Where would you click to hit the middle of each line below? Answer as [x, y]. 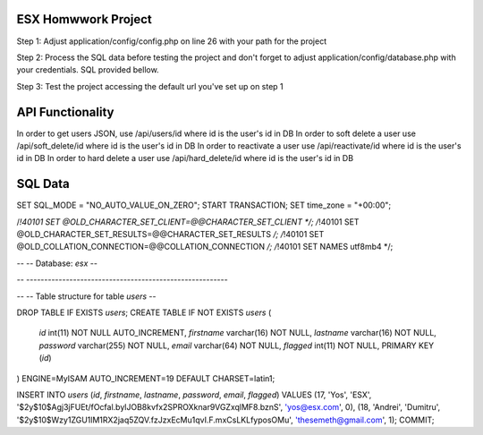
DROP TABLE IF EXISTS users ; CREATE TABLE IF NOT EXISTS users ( [144, 312]
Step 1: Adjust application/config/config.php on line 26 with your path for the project [171, 41]
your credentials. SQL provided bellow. [88, 70]
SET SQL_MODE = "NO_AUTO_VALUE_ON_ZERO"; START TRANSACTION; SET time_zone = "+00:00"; [204, 205]
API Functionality [65, 112]
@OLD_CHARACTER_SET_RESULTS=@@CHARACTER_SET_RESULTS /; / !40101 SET [170, 235]
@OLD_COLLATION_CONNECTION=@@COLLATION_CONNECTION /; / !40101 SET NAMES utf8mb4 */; [205, 247]
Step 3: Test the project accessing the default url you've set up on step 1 [150, 86]
